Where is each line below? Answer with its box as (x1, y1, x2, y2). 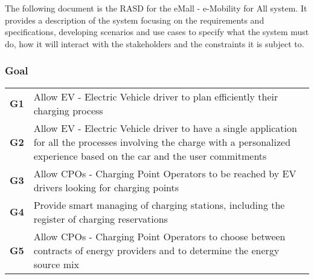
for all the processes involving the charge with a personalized (33, 134, 291, 149)
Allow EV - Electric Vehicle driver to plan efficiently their (33, 89, 278, 103)
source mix (33, 257, 79, 271)
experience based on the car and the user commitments (33, 148, 267, 163)
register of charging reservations (33, 211, 168, 226)
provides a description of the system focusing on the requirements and (5, 13, 264, 26)
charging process (33, 103, 103, 117)
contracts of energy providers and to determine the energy (33, 243, 280, 257)
